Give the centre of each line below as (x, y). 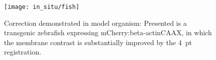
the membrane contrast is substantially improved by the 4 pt (98, 42)
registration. (23, 52)
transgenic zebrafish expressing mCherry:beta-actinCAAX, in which (108, 32)
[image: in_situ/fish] (42, 7)
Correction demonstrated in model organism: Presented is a (95, 23)
